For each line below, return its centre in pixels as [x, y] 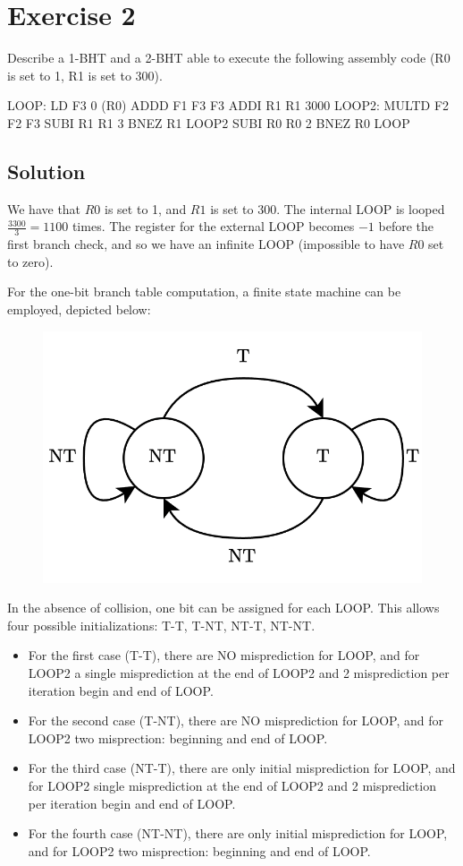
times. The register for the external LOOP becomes [213, 226]
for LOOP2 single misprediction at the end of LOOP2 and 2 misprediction [232, 786]
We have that [44, 208]
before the [406, 226]
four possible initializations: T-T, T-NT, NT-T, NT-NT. [161, 625]
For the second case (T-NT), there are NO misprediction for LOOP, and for [236, 720]
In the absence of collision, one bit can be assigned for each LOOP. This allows [223, 608]
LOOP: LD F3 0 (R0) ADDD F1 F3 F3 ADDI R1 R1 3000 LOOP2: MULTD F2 [228, 105]
